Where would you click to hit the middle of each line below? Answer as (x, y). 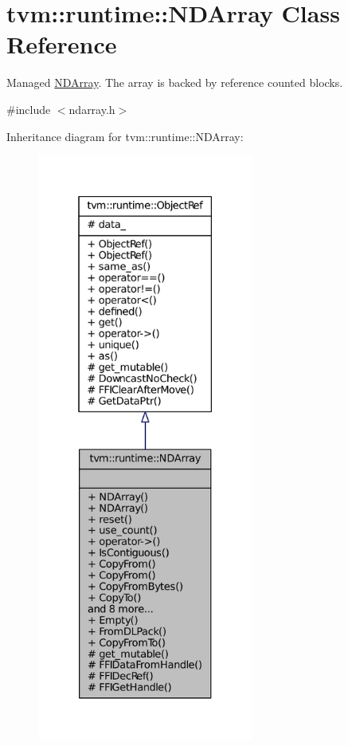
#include (29, 109)
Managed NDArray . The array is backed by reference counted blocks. (175, 82)
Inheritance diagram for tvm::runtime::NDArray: (125, 136)
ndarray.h (92, 109)
